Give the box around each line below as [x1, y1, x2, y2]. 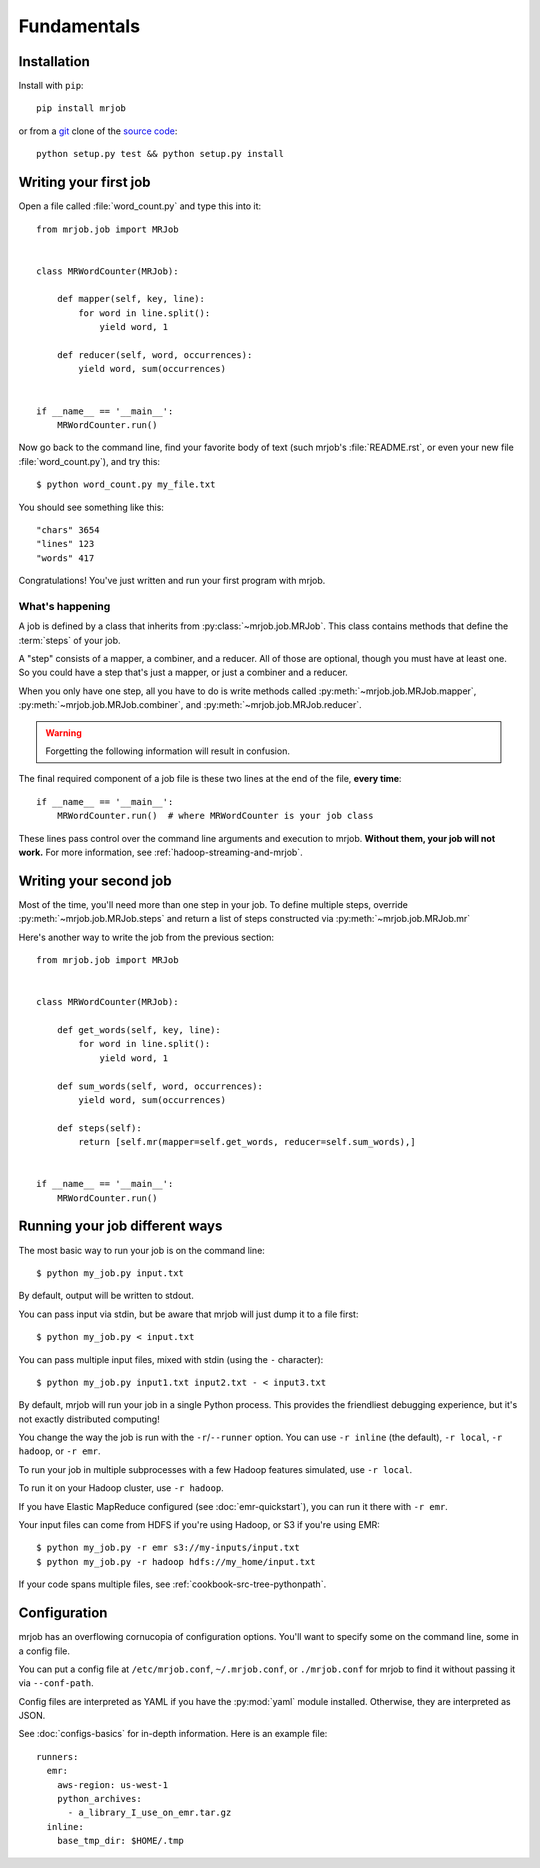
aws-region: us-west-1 [56, 1779, 169, 1790]
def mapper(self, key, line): [56, 293, 205, 305]
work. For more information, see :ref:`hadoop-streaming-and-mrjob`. [18, 846, 304, 858]
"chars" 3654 [36, 524, 100, 535]
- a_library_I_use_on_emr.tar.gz [67, 1807, 232, 1819]
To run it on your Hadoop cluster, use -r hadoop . [18, 1482, 224, 1494]
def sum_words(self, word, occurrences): [56, 1080, 264, 1092]
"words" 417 [36, 552, 95, 564]
